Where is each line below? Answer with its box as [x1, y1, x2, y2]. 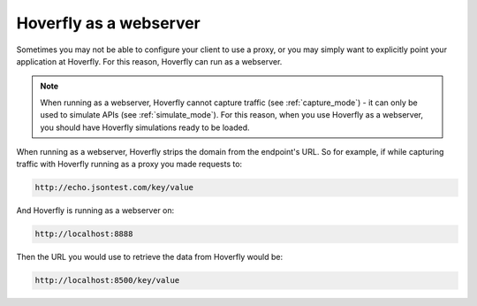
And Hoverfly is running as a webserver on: [16, 205, 175, 216]
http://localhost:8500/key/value [34, 275, 180, 286]
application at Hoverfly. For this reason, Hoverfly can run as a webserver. [16, 56, 283, 66]
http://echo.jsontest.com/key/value [34, 182, 194, 193]
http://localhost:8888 [34, 229, 133, 239]
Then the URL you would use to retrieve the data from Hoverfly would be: [16, 252, 284, 263]
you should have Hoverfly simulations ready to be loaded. [40, 122, 251, 133]
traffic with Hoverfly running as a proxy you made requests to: [16, 159, 243, 170]
